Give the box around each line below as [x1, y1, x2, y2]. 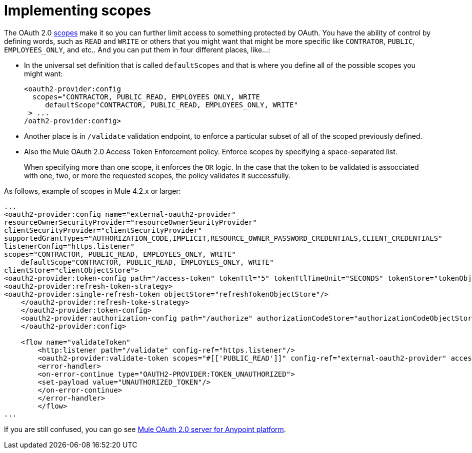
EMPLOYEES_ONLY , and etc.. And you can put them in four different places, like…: [4, 45, 270, 54]
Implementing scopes [4, 2, 151, 19]
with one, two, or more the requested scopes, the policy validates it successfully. [24, 171, 290, 180]
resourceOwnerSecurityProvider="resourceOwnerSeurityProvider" [4, 218, 257, 226]
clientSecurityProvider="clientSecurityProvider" [4, 226, 202, 234]
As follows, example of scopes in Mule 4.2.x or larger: [4, 186, 181, 195]
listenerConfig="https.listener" [4, 242, 135, 250]
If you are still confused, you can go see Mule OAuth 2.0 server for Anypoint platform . [4, 425, 286, 434]
